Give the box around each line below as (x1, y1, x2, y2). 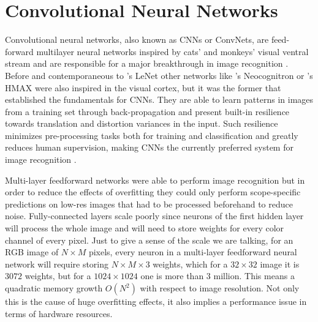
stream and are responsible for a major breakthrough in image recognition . (5, 57, 289, 70)
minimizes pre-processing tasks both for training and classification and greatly (5, 129, 298, 141)
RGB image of (5, 245, 59, 258)
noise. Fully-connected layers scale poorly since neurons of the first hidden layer (5, 209, 304, 222)
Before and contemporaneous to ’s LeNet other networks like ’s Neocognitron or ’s (5, 69, 313, 81)
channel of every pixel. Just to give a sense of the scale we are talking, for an (5, 233, 293, 246)
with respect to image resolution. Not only (140, 282, 300, 294)
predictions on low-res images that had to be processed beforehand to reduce (5, 197, 293, 210)
